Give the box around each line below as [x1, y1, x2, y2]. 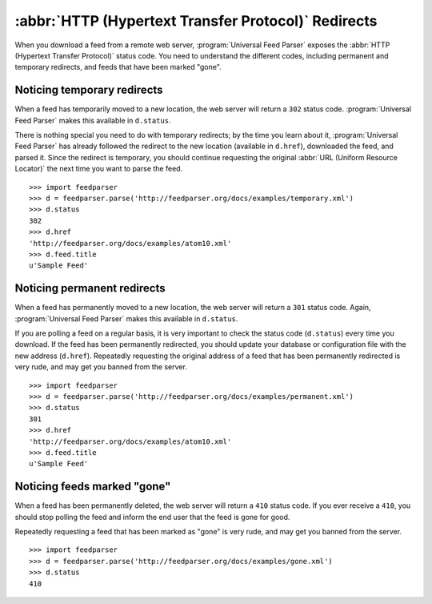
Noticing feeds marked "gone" [14, 480, 171, 493]
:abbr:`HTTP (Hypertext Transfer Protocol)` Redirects [14, 12, 378, 30]
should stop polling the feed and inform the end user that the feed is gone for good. [14, 512, 290, 521]
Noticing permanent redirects [14, 281, 166, 296]
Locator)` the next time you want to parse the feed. [14, 164, 183, 174]
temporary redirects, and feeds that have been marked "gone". [14, 62, 222, 72]
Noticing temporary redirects [14, 83, 163, 97]
